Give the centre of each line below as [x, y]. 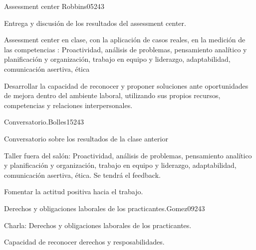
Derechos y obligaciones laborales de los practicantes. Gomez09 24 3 [105, 208]
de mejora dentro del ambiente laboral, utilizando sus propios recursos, [112, 95]
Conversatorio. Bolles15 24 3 [44, 122]
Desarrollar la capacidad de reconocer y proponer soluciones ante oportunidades [126, 85]
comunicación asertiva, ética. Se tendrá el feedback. [82, 175]
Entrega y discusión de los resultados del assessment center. [95, 23]
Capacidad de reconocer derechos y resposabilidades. [84, 242]
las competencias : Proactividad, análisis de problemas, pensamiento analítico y [126, 49]
